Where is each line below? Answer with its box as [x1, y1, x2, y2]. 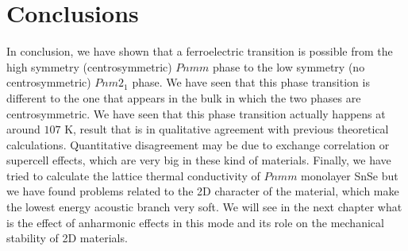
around [6, 121, 40, 137]
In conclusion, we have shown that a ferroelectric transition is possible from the [6, 43, 393, 60]
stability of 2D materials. [6, 230, 128, 246]
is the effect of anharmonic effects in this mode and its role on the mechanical [6, 214, 384, 230]
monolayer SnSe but [301, 167, 398, 183]
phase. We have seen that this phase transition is [132, 74, 370, 91]
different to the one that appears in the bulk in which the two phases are [6, 89, 361, 106]
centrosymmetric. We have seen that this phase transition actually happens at [6, 105, 386, 122]
